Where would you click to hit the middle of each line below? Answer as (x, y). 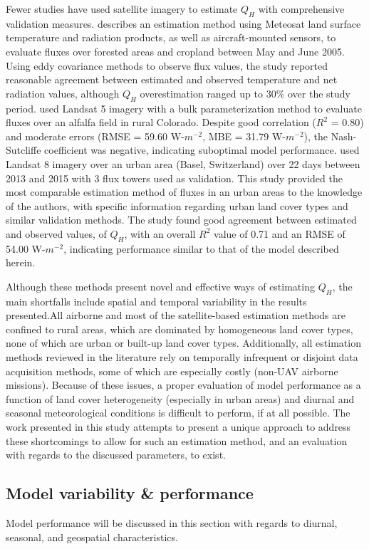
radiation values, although (63, 93)
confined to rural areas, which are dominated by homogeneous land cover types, (180, 329)
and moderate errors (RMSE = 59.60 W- (95, 136)
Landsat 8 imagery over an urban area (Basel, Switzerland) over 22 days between (183, 163)
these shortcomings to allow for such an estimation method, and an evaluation (177, 440)
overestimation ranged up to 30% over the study (245, 93)
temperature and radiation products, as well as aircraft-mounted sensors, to (171, 37)
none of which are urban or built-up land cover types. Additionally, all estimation (183, 343)
